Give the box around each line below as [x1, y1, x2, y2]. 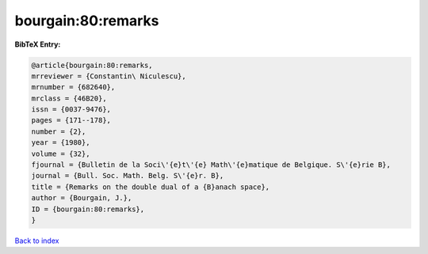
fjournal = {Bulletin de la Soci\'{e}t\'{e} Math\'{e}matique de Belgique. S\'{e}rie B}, [31, 161, 392, 169]
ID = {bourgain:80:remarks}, [31, 204, 145, 214]
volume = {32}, [31, 149, 90, 158]
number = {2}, [31, 127, 86, 136]
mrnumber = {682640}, [31, 83, 116, 92]
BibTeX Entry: [14, 40, 61, 49]
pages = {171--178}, [31, 116, 111, 125]
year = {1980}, [31, 138, 90, 147]
